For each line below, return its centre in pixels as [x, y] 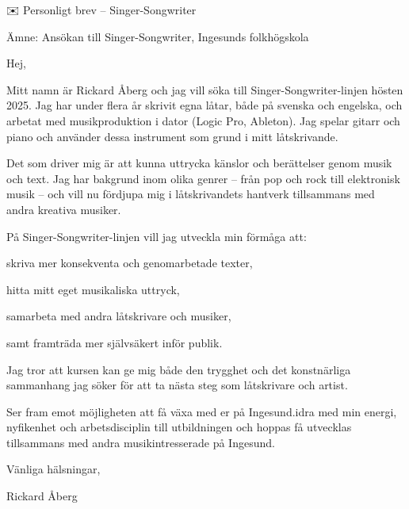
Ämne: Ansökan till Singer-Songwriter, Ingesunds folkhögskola [158, 36]
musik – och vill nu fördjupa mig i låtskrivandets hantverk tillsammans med [191, 194]
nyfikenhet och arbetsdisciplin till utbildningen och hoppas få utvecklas [179, 427]
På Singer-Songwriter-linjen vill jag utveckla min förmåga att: [157, 236]
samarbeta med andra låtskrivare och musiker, [119, 316]
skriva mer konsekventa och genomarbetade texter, [130, 263]
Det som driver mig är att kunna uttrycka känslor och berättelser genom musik [199, 163]
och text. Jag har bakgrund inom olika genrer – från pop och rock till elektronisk [203, 178]
